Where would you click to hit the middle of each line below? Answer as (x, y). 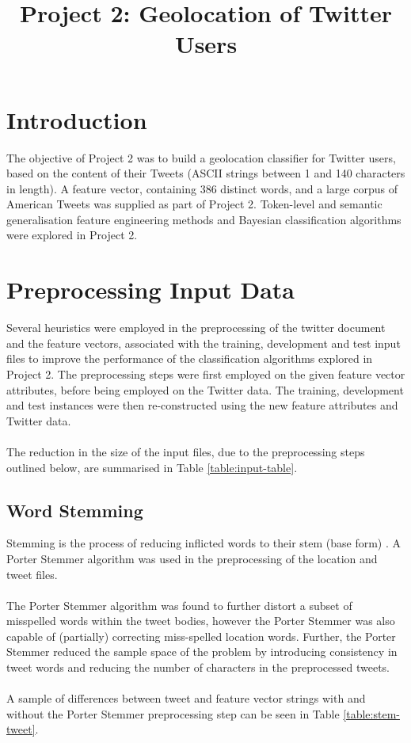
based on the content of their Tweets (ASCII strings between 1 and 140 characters (206, 173)
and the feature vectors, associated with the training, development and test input (204, 343)
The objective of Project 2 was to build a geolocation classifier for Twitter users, (201, 157)
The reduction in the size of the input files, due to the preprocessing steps (186, 451)
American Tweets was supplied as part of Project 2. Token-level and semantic (194, 204)
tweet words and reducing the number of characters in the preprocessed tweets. (198, 667)
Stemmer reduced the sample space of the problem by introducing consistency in (202, 652)
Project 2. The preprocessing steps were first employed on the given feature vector (206, 373)
